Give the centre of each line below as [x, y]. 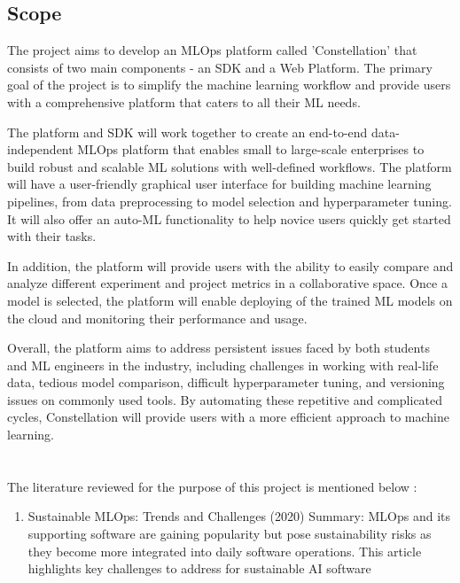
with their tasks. [52, 236]
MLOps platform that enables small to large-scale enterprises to [251, 149]
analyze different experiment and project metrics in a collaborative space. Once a [227, 283]
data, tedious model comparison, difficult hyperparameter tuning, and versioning [226, 382]
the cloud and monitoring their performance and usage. [157, 318]
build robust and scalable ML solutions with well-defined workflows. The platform [230, 166]
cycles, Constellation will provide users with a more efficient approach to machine [228, 417]
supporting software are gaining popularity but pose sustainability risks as [230, 534]
